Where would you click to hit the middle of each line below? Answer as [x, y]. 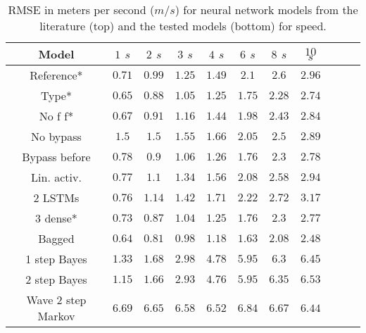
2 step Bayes [56, 279]
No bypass [56, 136]
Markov [56, 316]
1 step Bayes [56, 259]
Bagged [56, 238]
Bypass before [56, 157]
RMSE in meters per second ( [81, 10]
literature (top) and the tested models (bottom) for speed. [183, 26]
